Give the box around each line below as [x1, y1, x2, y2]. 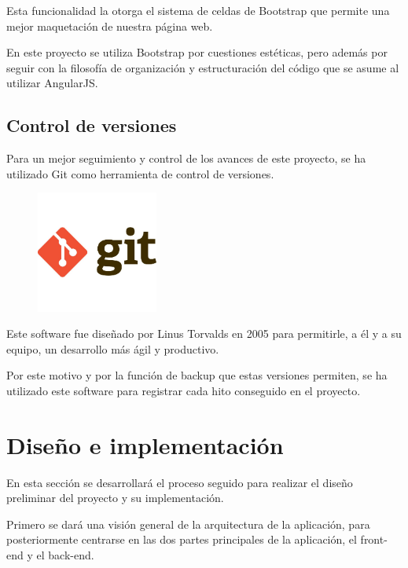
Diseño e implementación [6, 428, 284, 460]
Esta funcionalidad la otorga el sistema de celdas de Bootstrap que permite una [6, 2, 390, 18]
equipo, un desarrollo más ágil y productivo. [6, 340, 219, 357]
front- [360, 531, 388, 548]
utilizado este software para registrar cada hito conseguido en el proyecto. [6, 382, 361, 398]
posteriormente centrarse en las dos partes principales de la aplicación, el [6, 531, 357, 548]
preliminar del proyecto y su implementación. [6, 489, 224, 506]
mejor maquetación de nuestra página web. [6, 17, 213, 34]
